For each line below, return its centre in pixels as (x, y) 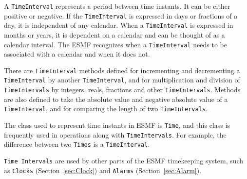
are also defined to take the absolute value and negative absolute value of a (116, 99)
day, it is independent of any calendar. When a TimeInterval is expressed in (119, 25)
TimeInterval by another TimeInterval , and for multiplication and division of (122, 80)
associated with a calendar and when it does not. (77, 54)
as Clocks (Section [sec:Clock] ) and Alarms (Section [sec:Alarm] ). (103, 170)
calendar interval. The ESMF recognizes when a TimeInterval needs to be (115, 44)
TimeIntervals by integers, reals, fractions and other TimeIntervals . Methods (122, 89)
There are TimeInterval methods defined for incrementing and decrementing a (122, 70)
